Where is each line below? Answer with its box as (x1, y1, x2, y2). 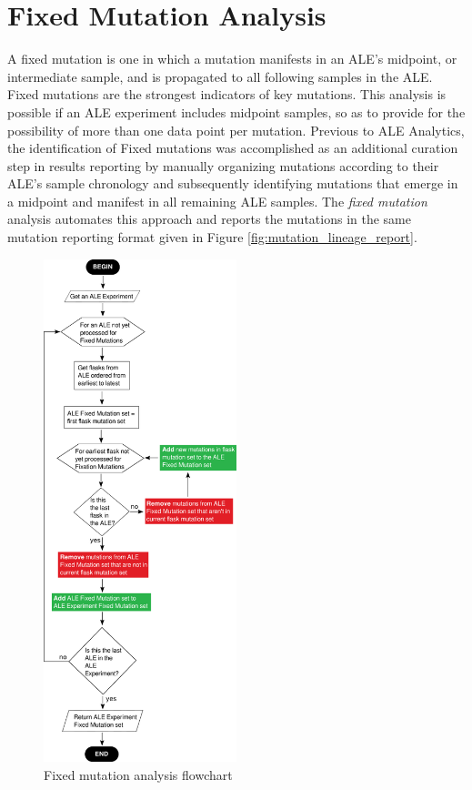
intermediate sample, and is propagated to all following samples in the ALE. (7, 66, 433, 86)
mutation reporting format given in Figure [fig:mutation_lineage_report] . (7, 228, 417, 247)
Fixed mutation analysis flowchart (44, 765, 233, 784)
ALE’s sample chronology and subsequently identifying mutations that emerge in (7, 174, 458, 193)
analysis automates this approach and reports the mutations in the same (7, 209, 411, 228)
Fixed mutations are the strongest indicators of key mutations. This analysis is (7, 85, 447, 104)
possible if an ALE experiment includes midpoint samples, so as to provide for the (7, 102, 466, 121)
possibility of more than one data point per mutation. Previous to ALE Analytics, (7, 120, 465, 139)
